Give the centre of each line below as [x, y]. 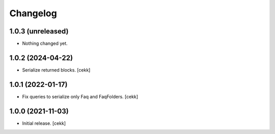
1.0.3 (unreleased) [39, 31]
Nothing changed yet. [45, 44]
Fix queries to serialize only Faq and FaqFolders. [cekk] [80, 96]
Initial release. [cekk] [44, 123]
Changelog [33, 13]
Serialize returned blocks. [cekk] [56, 70]
